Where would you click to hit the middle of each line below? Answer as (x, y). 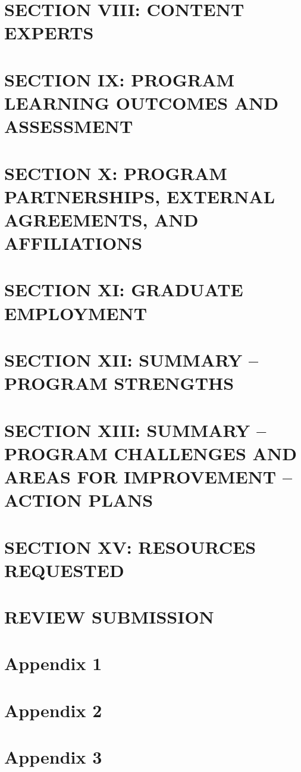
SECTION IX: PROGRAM (120, 79)
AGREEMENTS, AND (101, 219)
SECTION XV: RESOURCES (130, 546)
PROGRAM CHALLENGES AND (150, 453)
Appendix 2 (53, 710)
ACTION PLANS (79, 500)
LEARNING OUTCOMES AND (142, 102)
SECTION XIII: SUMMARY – (135, 430)
